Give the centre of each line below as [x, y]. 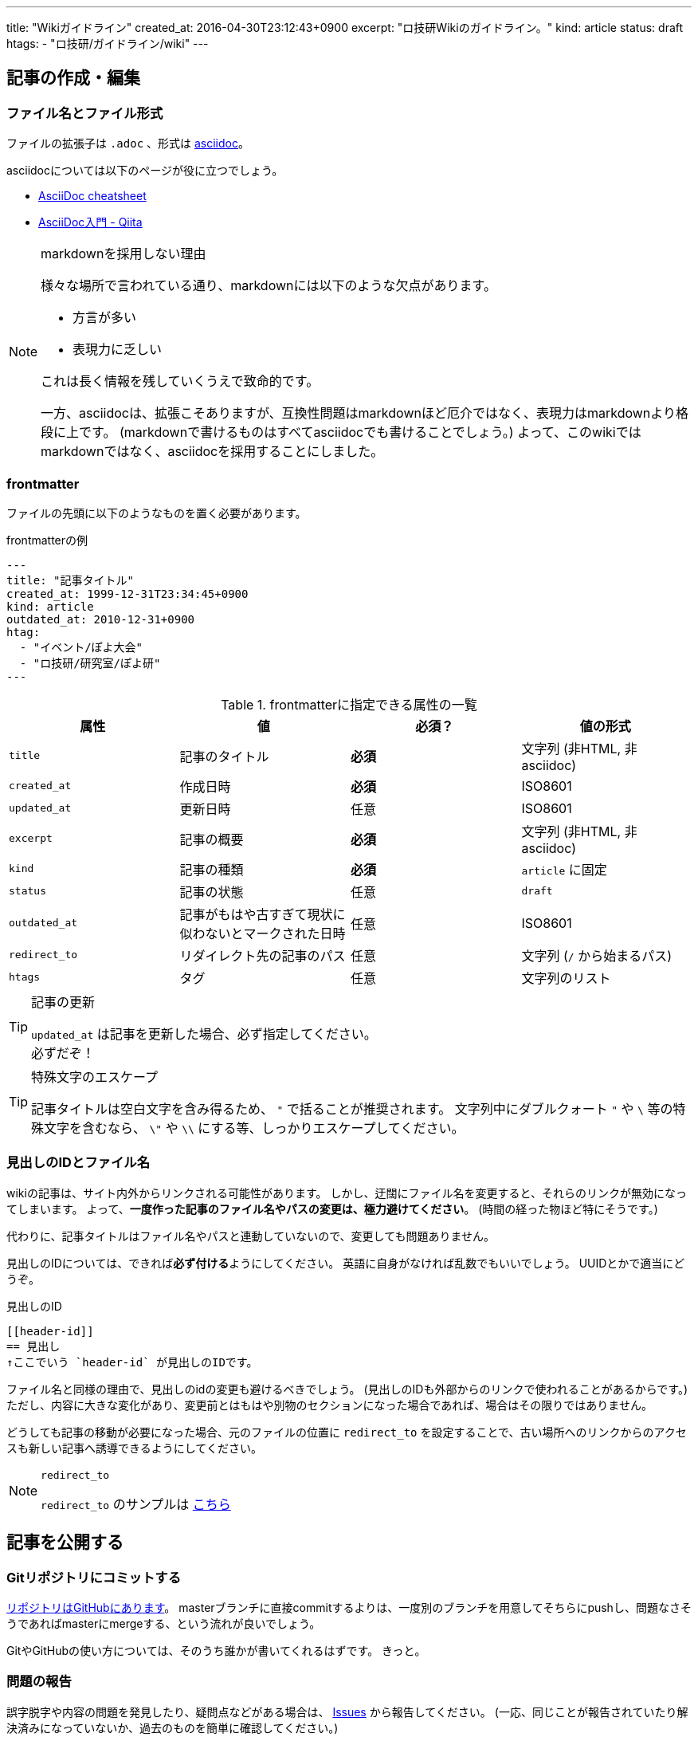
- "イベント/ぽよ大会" [81, 647]
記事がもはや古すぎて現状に [263, 914]
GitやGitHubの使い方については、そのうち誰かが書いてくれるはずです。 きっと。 [216, 1650]
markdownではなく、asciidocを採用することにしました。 [212, 452]
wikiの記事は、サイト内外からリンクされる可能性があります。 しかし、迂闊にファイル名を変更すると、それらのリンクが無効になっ [347, 1193]
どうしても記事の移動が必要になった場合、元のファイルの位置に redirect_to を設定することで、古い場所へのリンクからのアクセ [347, 1432]
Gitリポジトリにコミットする [94, 1577]
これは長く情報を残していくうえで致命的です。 [180, 381]
